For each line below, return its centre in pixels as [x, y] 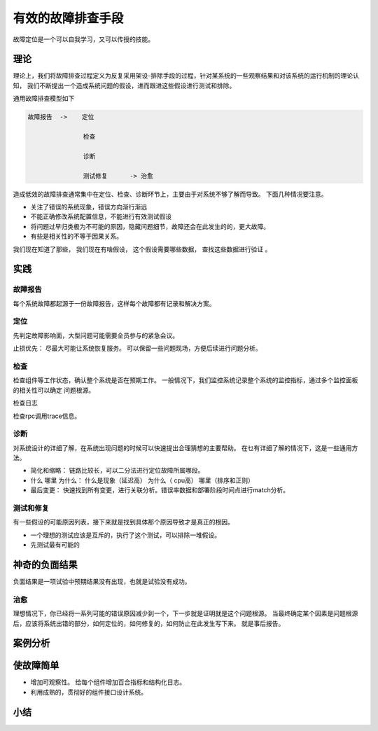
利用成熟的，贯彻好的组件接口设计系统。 [89, 692]
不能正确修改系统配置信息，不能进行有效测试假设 [101, 216]
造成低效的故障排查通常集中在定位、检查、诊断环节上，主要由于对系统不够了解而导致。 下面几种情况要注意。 [170, 194]
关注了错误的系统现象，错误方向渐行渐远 [89, 207]
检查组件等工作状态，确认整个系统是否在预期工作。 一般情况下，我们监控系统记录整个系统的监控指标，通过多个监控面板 [185, 380]
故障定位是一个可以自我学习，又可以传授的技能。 [83, 39]
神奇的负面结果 [45, 565]
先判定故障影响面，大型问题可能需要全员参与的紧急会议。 [96, 335]
